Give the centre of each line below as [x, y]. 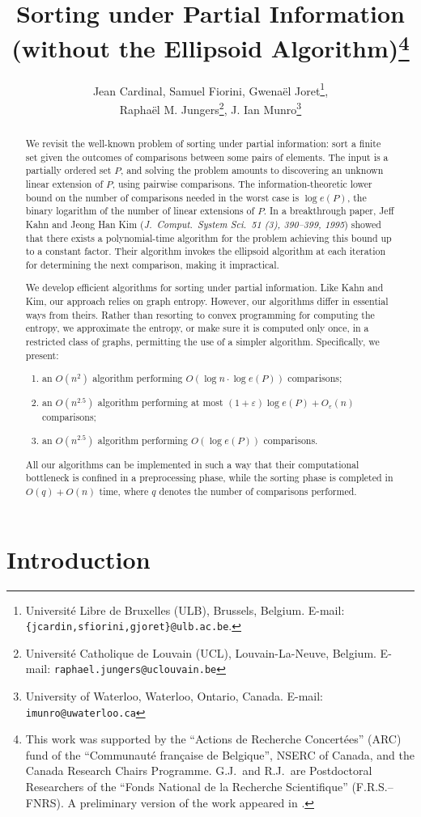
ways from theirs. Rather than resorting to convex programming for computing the [200, 314]
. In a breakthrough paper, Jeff [329, 211]
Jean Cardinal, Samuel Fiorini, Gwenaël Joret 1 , [210, 89]
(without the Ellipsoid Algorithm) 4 [210, 47]
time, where [124, 491]
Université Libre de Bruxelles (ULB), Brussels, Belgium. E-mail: [185, 610]
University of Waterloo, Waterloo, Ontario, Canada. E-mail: [174, 696]
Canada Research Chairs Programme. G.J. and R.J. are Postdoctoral [199, 770]
